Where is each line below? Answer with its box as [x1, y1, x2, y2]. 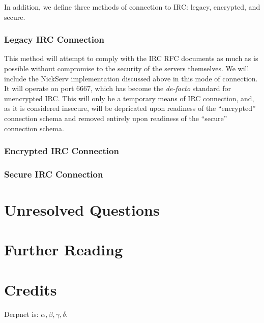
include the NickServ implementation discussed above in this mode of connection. [4, 73, 258, 83]
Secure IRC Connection [4, 167, 103, 180]
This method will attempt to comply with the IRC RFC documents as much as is [4, 53, 258, 64]
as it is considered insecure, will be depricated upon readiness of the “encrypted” [4, 103, 256, 113]
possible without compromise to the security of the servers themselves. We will [4, 63, 249, 73]
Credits [4, 279, 57, 300]
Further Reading [4, 239, 123, 260]
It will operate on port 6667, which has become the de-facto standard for [4, 83, 231, 94]
